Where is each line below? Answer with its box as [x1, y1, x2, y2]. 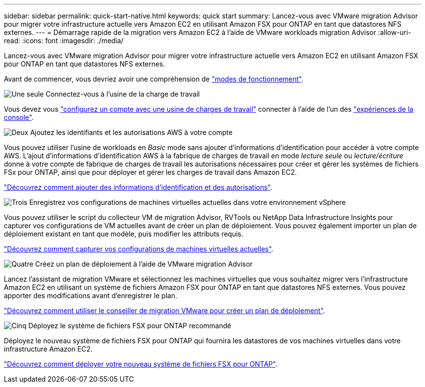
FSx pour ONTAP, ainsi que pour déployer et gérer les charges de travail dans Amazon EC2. [4, 168, 297, 176]
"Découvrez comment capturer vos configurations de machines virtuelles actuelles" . [4, 245, 274, 253]
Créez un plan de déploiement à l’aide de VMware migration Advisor [35, 260, 253, 268]
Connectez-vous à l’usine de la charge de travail [46, 90, 200, 98]
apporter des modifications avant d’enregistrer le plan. [4, 291, 177, 300]
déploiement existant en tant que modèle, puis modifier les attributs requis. [4, 230, 244, 238]
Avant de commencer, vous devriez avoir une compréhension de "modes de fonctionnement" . [4, 75, 304, 83]
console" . [4, 113, 34, 121]
